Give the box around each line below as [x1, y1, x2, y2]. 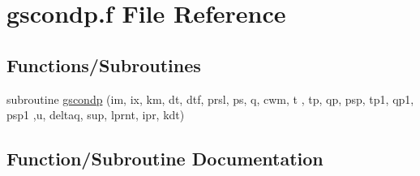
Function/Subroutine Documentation [6, 146, 324, 171]
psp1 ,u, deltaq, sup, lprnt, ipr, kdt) [6, 106, 185, 123]
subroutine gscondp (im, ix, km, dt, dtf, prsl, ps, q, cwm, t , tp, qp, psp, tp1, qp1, [6, 90, 414, 107]
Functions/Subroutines [6, 52, 201, 77]
